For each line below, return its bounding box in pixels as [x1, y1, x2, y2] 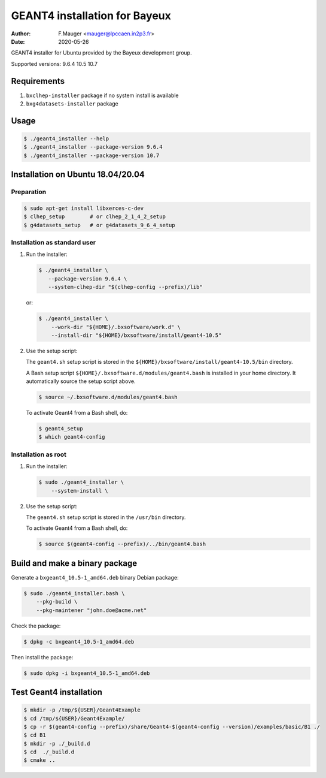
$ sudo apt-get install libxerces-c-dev [23, 204, 144, 212]
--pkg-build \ [36, 598, 78, 605]
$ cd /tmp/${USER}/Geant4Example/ [23, 715, 125, 722]
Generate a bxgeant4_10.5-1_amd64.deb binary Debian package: [11, 574, 179, 581]
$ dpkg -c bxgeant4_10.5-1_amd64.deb [23, 638, 135, 645]
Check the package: [11, 622, 61, 629]
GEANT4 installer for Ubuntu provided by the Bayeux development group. [11, 49, 192, 56]
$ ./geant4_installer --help [23, 135, 109, 142]
